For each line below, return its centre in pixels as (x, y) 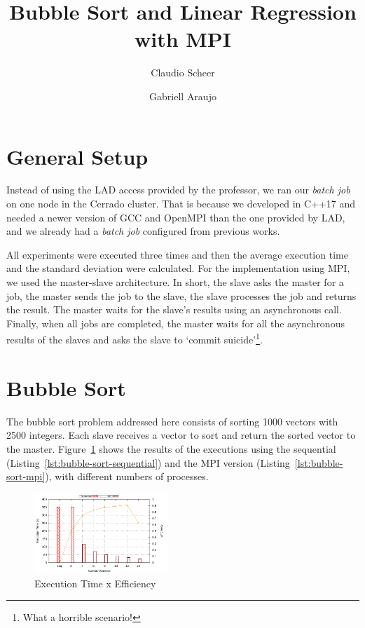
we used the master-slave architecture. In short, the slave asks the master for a (175, 282)
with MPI (183, 39)
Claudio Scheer (183, 73)
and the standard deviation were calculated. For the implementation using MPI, (178, 268)
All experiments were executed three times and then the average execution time (177, 254)
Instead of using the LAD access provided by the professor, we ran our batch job (178, 190)
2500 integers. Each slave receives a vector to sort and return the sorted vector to (181, 435)
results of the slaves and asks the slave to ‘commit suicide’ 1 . (135, 339)
